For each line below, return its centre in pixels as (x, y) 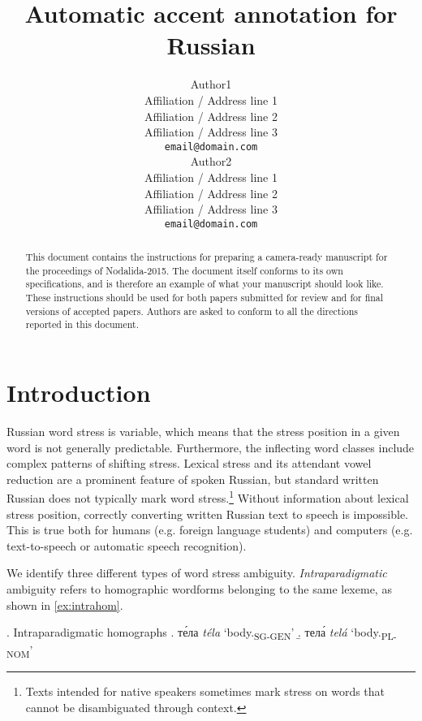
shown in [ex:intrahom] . (65, 604)
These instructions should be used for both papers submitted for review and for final (205, 298)
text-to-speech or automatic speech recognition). (127, 545)
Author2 (211, 161)
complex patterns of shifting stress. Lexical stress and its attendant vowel (189, 463)
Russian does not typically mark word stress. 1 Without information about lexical (208, 497)
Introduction (79, 393)
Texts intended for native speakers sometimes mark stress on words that (205, 691)
